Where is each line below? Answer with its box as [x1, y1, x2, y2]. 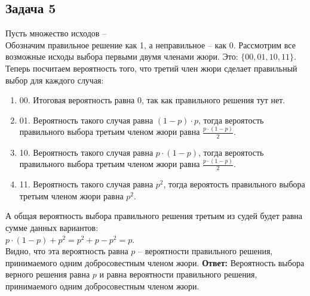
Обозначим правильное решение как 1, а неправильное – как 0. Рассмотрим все [5, 38, 296, 51]
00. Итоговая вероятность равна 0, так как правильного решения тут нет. [19, 94, 286, 106]
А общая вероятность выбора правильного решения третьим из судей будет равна [5, 209, 302, 222]
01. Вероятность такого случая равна [19, 113, 154, 126]
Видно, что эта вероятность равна [5, 245, 128, 257]
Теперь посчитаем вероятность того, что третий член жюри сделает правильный [5, 61, 297, 74]
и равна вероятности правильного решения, [99, 268, 257, 280]
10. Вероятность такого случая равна [19, 146, 154, 158]
